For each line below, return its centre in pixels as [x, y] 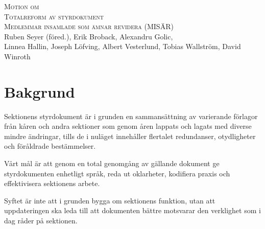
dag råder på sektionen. [41, 221]
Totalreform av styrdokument [54, 16]
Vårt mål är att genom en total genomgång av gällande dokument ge [112, 163]
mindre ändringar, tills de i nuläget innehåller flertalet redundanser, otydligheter [130, 136]
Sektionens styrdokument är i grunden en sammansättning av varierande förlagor [131, 116]
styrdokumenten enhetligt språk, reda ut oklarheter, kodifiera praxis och [117, 173]
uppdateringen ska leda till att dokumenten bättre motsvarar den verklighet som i [132, 210]
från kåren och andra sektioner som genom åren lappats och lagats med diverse [128, 126]
